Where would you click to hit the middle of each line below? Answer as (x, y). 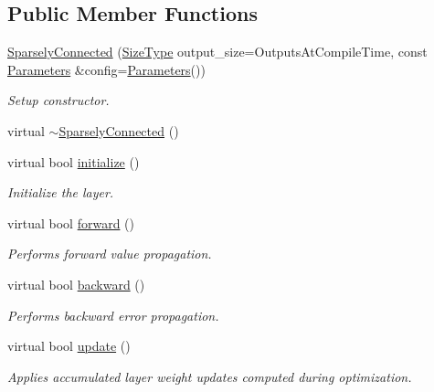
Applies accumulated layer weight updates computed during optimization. (210, 376)
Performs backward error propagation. (113, 315)
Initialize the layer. (61, 192)
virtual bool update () (69, 346)
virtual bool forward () (71, 222)
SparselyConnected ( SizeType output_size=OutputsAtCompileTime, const (217, 52)
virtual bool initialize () (74, 161)
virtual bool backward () (76, 284)
